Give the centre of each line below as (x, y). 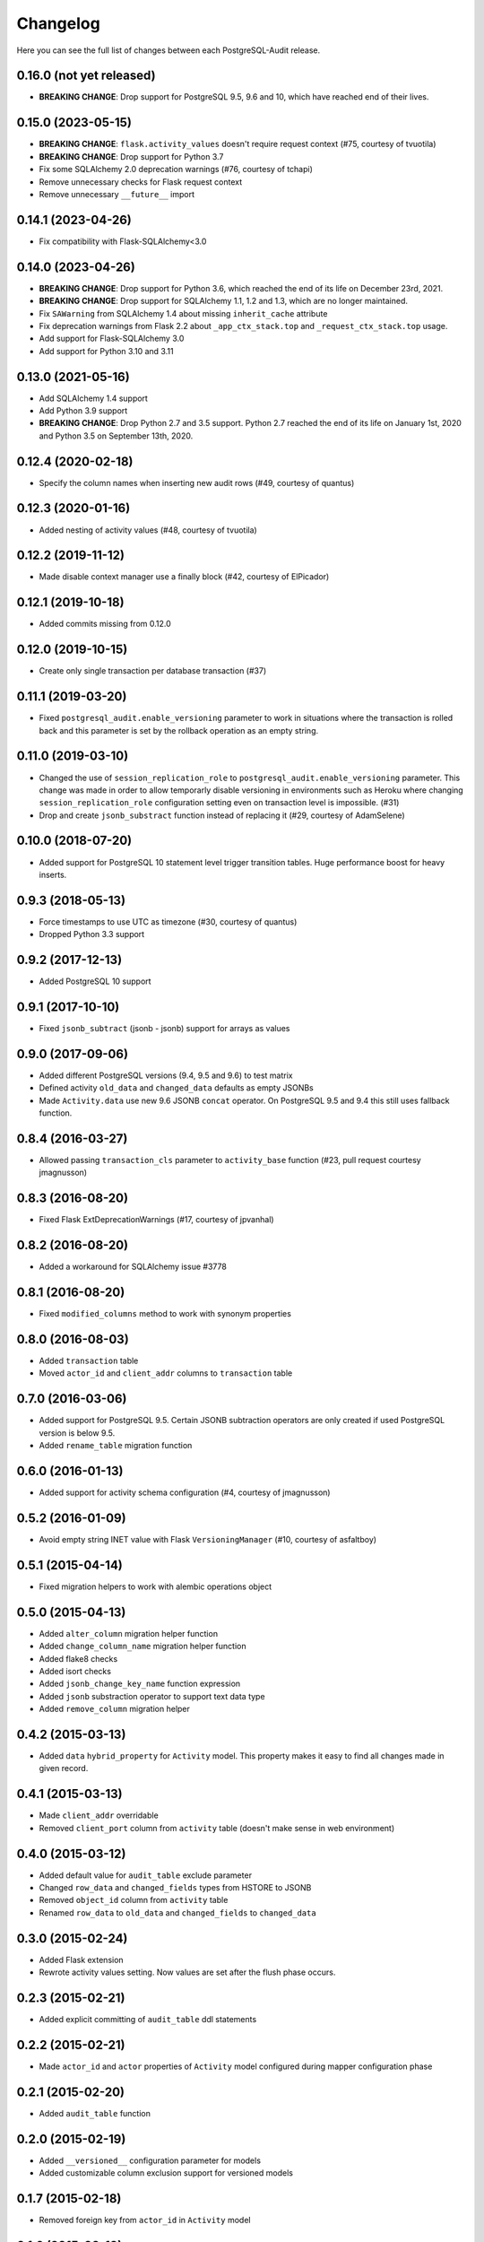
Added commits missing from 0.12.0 (105, 624)
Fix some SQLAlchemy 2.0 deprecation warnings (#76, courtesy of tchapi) (176, 169)
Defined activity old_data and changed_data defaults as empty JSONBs (176, 1088)
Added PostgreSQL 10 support (95, 981)
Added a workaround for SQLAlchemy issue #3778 (133, 1267)
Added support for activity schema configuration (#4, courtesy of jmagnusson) (185, 1492)
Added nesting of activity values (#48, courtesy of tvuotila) (148, 530)
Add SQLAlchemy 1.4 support (93, 398)
